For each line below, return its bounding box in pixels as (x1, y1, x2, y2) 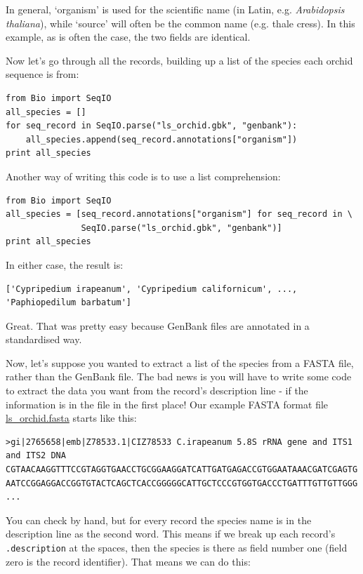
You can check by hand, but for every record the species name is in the (6, 512, 312, 527)
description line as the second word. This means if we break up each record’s (6, 526, 336, 541)
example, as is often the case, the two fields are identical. (6, 29, 251, 44)
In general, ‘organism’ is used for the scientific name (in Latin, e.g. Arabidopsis (6, 2, 345, 16)
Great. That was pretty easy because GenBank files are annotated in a (6, 318, 310, 333)
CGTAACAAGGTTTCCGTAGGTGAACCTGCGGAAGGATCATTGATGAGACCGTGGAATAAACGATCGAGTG (6, 465, 358, 475)
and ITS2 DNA (6, 450, 66, 461)
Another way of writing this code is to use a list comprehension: (6, 168, 281, 183)
